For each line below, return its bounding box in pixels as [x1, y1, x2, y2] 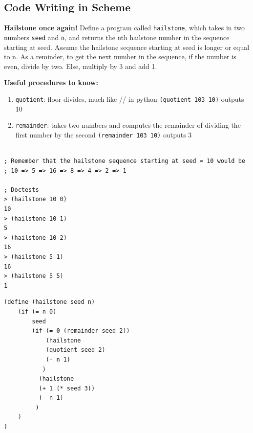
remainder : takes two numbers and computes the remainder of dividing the [15, 120, 241, 130]
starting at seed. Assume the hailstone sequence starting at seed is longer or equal [4, 42, 250, 52]
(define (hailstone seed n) [4, 298, 95, 306]
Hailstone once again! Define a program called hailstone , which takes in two [4, 23, 245, 33]
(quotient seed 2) [45, 346, 105, 354]
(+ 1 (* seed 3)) [39, 385, 95, 392]
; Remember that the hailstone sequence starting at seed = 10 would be [4, 158, 245, 165]
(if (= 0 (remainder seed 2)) [32, 327, 130, 335]
